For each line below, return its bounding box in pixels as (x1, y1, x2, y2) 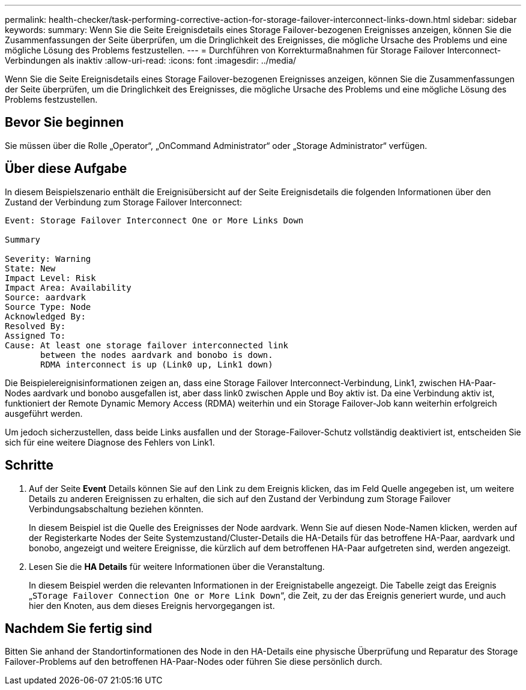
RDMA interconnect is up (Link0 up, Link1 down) (40, 359, 273, 369)
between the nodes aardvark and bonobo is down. (40, 350, 273, 360)
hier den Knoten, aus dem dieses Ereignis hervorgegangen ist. (29, 600, 275, 611)
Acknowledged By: (5, 311, 86, 321)
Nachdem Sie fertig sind (5, 620, 153, 636)
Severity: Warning (5, 253, 91, 264)
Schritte (5, 458, 53, 473)
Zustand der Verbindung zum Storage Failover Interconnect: (5, 196, 243, 207)
